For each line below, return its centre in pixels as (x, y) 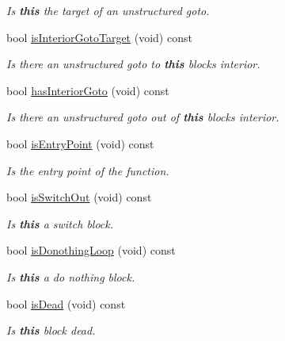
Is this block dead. (51, 330)
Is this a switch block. (60, 223)
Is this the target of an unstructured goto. (108, 10)
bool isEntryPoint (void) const (80, 143)
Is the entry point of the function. (88, 170)
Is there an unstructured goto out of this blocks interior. (143, 117)
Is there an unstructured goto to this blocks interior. (133, 64)
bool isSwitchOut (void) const (79, 197)
